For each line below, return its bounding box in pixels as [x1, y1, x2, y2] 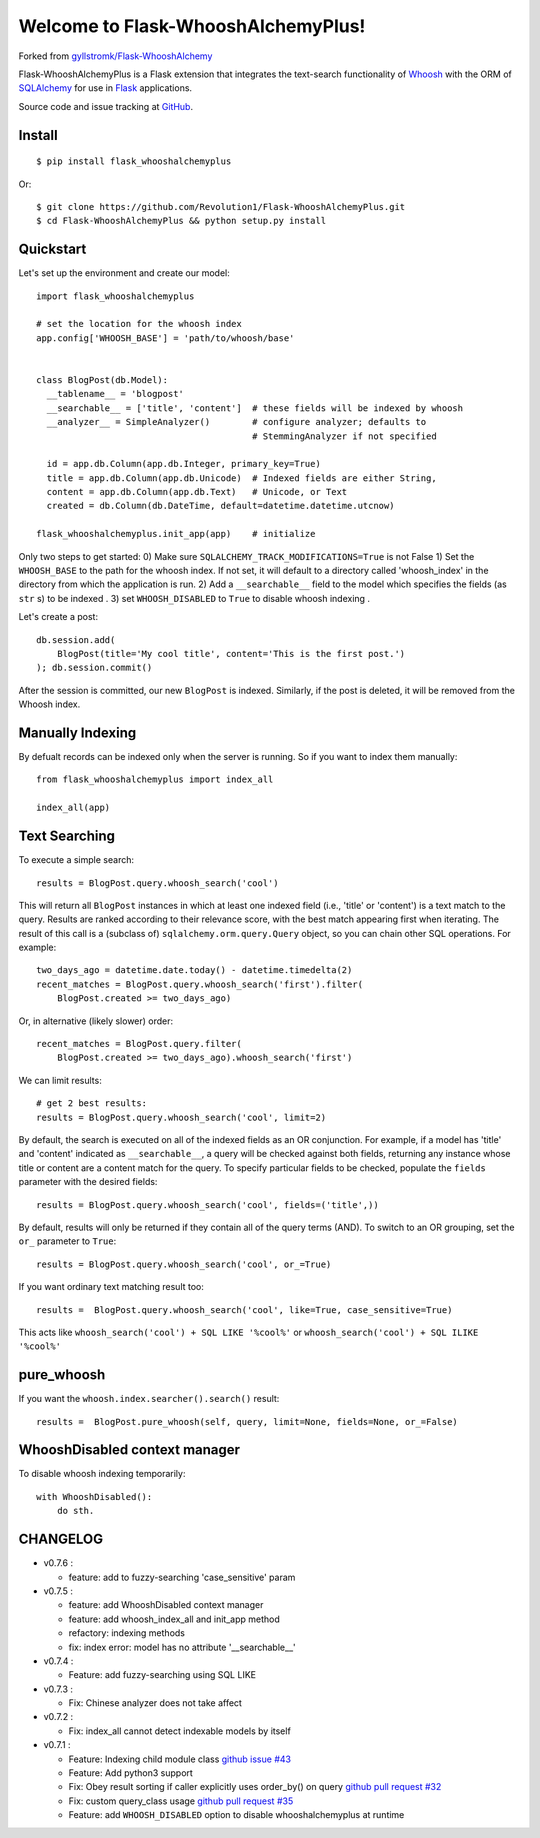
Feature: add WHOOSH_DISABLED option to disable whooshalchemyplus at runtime [68, 1809, 405, 1821]
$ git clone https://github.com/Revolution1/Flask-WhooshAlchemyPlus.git [36, 201, 406, 212]
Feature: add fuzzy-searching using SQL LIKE [68, 1669, 257, 1681]
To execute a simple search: [18, 854, 135, 866]
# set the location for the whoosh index [36, 318, 242, 330]
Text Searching [18, 828, 115, 845]
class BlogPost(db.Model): [36, 374, 169, 385]
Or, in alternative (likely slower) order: [18, 1015, 174, 1027]
